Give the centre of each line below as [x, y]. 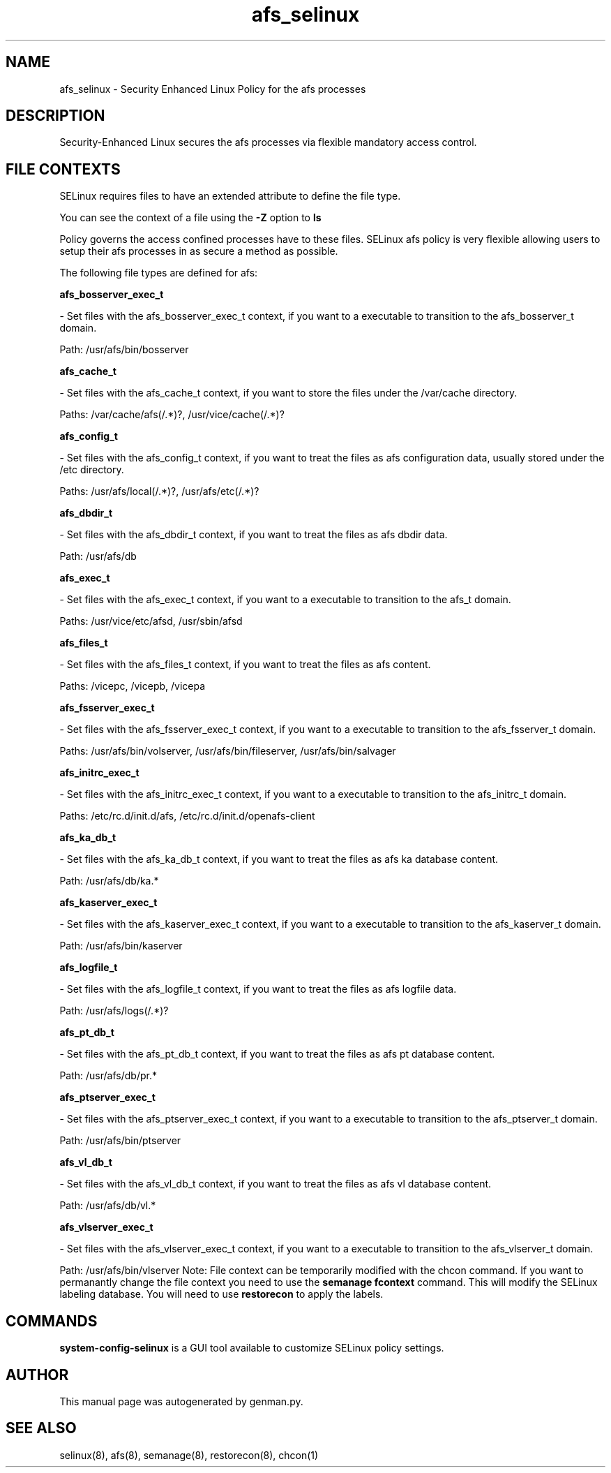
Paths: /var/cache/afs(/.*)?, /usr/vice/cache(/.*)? [172, 415]
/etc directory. [92, 470]
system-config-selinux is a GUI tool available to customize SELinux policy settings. [252, 1348]
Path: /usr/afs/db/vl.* [108, 1206]
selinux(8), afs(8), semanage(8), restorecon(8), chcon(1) [189, 1455]
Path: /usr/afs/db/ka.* [109, 881]
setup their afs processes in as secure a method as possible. [199, 251]
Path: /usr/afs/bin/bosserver [124, 350]
